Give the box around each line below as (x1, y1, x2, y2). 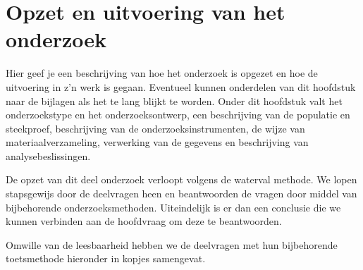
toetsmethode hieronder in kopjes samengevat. (6, 251, 206, 266)
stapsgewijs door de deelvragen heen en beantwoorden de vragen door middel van (6, 186, 357, 201)
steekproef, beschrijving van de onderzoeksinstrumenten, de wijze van (6, 121, 305, 135)
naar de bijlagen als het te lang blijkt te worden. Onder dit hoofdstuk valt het (6, 93, 343, 108)
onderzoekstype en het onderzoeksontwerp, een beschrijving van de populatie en (6, 107, 350, 122)
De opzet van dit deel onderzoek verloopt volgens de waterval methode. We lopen (6, 172, 357, 187)
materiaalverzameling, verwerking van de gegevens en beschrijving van (6, 135, 309, 149)
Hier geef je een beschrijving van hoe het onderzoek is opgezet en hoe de (6, 66, 318, 80)
